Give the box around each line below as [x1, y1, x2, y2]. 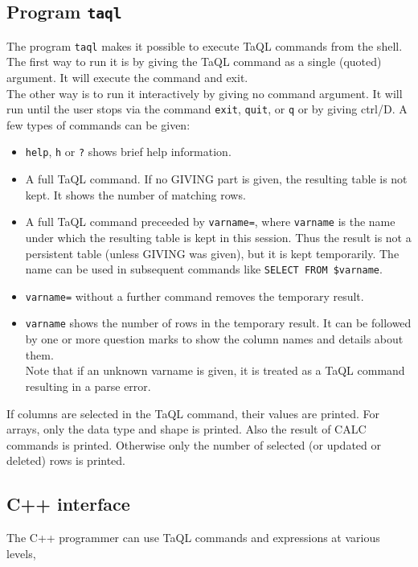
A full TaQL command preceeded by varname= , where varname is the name [25, 213, 395, 230]
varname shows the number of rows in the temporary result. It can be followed [25, 314, 412, 331]
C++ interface [6, 491, 130, 516]
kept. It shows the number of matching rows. [25, 186, 246, 203]
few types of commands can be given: [6, 116, 191, 133]
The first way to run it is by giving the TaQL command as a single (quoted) [6, 53, 382, 70]
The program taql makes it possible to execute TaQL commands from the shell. [6, 37, 403, 54]
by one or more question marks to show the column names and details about [25, 331, 404, 347]
